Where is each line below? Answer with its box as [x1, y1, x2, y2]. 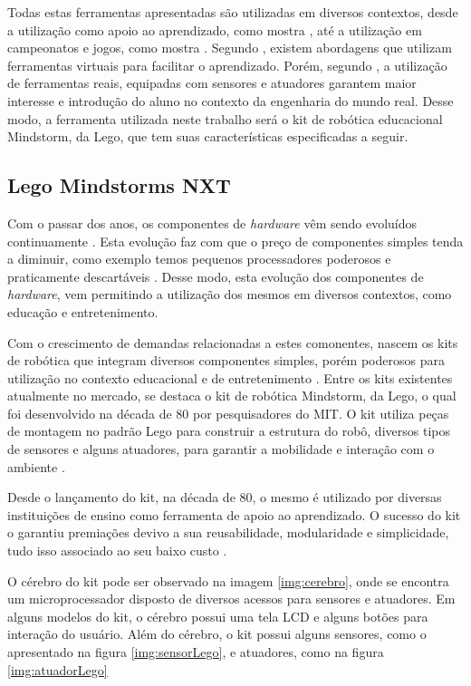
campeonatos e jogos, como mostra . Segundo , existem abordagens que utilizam [7, 38, 452, 57]
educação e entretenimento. [7, 302, 159, 321]
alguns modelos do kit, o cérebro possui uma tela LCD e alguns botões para [7, 606, 428, 625]
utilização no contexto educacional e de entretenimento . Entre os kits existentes [7, 368, 453, 387]
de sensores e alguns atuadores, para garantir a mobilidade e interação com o [7, 440, 435, 459]
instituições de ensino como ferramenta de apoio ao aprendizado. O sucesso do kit [7, 505, 461, 524]
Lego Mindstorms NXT [7, 171, 231, 199]
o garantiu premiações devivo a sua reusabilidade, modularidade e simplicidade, [7, 523, 449, 542]
